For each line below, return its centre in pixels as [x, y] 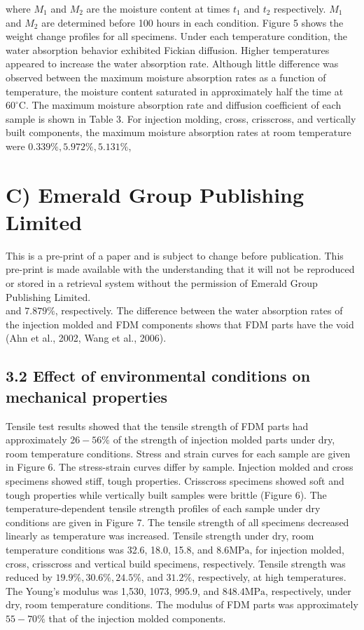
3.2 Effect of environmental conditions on [158, 376]
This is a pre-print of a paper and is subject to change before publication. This [175, 255]
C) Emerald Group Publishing [155, 194]
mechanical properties [86, 396]
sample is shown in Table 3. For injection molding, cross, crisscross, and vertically [181, 118]
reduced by [29, 577]
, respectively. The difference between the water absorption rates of [199, 310]
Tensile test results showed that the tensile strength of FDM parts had [157, 425]
